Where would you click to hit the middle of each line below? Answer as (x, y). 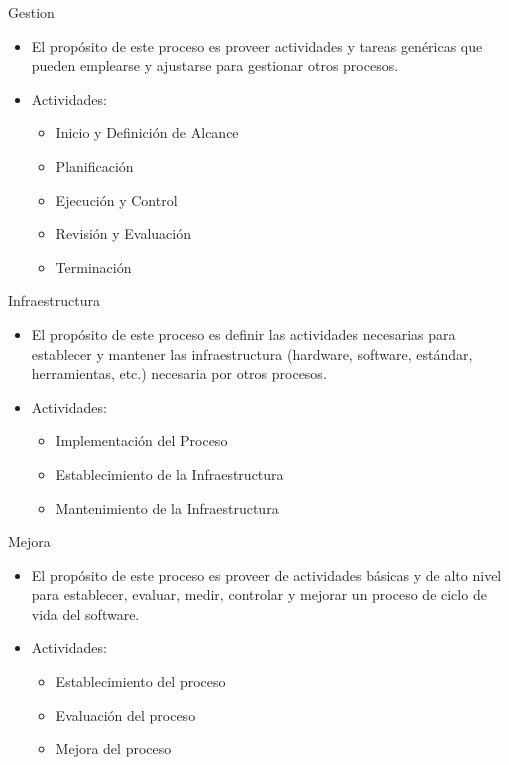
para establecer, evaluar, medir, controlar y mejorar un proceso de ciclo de (259, 594)
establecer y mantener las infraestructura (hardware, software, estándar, (252, 353)
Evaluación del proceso (125, 714)
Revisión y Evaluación (123, 233)
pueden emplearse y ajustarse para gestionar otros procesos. (215, 65)
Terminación (93, 266)
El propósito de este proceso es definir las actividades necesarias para (243, 333)
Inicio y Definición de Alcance (147, 132)
